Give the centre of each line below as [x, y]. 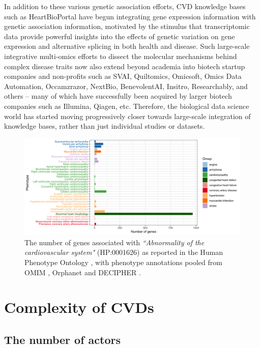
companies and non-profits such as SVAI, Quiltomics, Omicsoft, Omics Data [123, 76]
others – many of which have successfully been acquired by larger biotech [118, 96]
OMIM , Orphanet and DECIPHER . [83, 272]
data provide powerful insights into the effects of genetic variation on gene [120, 36]
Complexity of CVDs [79, 307]
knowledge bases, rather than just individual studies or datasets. [105, 126]
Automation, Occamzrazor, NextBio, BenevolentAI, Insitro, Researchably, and [126, 86]
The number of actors [63, 339]
